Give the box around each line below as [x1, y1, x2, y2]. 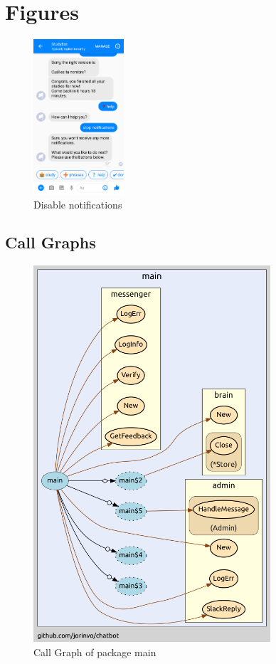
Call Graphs [5, 231, 96, 253]
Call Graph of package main [33, 645, 156, 660]
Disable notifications [33, 196, 122, 211]
